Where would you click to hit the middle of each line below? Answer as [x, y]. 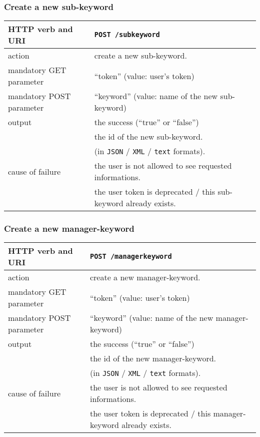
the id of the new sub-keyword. [148, 137]
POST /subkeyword [127, 35]
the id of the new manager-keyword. [153, 358]
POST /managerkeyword [131, 257]
